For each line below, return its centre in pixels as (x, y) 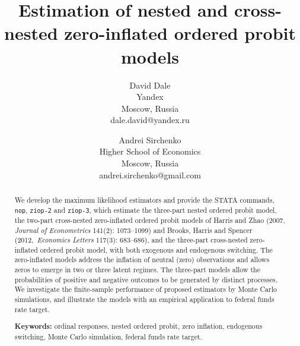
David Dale (150, 85)
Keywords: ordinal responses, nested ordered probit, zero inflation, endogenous (138, 326)
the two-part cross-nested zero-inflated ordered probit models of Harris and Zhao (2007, (150, 220)
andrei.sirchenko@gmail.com (150, 174)
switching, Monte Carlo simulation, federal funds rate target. (108, 336)
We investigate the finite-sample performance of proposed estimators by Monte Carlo (146, 289)
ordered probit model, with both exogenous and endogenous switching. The (156, 249)
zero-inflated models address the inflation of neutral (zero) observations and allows (142, 259)
